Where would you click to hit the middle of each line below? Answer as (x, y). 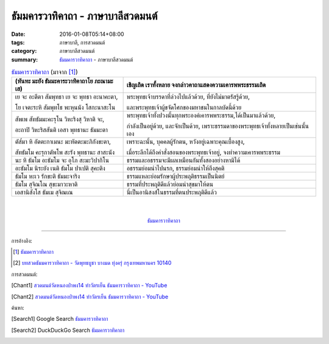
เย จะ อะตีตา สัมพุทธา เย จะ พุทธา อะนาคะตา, (66, 97)
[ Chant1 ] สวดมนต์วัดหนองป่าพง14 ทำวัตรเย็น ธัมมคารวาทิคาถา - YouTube (89, 286)
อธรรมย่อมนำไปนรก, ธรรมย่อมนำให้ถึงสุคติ (175, 169)
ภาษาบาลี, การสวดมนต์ (82, 42)
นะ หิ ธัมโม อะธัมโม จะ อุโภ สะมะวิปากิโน (62, 160)
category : (24, 51)
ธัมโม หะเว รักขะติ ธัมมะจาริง (48, 177)
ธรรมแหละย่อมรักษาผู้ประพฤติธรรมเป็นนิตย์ (175, 177)
